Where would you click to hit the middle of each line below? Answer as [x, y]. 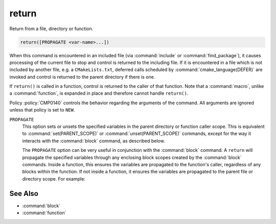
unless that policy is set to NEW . [42, 110]
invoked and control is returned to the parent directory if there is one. [82, 77]
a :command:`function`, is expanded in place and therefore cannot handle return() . [99, 93]
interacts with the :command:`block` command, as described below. [94, 141]
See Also [24, 194]
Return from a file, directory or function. [51, 29]
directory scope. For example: [54, 178]
